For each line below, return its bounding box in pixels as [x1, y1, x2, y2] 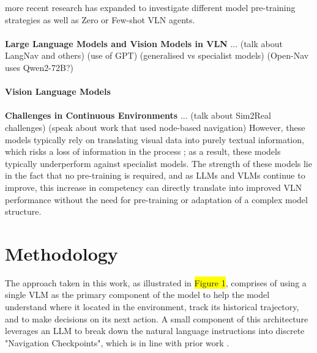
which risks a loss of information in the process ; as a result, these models [5, 145, 281, 158]
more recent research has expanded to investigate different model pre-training [5, 1, 296, 13]
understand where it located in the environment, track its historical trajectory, [5, 300, 299, 313]
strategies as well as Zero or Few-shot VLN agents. [5, 13, 195, 26]
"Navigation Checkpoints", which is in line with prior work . [5, 336, 229, 349]
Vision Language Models [5, 85, 111, 98]
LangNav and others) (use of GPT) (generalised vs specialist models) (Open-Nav [5, 49, 309, 62]
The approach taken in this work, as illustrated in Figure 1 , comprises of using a [5, 276, 307, 289]
